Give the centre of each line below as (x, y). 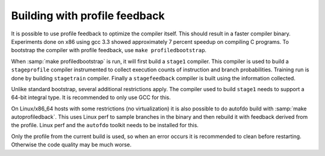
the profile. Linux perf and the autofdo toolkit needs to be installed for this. (105, 125)
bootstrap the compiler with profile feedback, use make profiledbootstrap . (109, 50)
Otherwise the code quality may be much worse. (71, 145)
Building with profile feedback (88, 16)
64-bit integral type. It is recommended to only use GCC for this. (91, 97)
